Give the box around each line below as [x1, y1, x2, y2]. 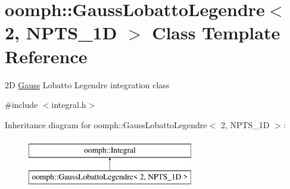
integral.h [51, 98, 86, 111]
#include [5, 98, 38, 111]
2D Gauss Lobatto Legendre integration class [5, 78, 170, 91]
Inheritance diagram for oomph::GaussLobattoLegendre [5, 118, 207, 131]
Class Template [152, 20, 280, 45]
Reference [5, 44, 88, 68]
